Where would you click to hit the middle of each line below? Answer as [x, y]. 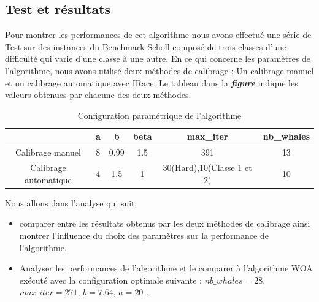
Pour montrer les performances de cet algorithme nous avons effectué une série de [158, 35]
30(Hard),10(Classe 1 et [207, 168]
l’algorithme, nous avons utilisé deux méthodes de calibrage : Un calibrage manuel [159, 70]
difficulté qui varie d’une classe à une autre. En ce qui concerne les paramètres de [158, 59]
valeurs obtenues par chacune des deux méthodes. [98, 95]
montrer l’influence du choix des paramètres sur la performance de [144, 235]
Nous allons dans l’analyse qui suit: [71, 202]
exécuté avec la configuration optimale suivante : [111, 280]
